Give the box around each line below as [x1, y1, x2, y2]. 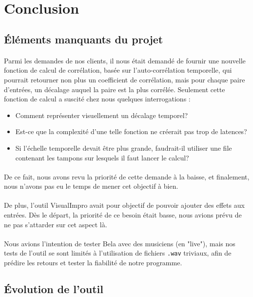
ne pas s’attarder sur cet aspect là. [4, 219, 107, 229]
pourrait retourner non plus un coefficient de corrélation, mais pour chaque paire [4, 74, 245, 84]
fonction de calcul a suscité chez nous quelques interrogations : [4, 94, 191, 104]
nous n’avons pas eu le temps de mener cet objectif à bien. [4, 181, 178, 191]
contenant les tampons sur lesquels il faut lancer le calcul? [15, 152, 189, 162]
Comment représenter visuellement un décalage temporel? [15, 110, 188, 120]
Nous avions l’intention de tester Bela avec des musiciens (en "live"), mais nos [4, 238, 235, 248]
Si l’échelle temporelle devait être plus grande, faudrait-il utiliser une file [15, 142, 232, 153]
